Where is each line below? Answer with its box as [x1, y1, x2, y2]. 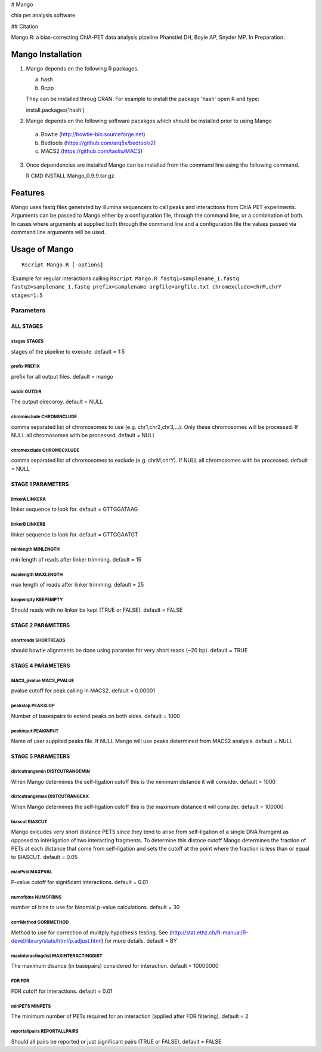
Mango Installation [11, 49, 82, 59]
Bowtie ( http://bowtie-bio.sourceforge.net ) [41, 131, 145, 138]
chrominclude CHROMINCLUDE [11, 414, 78, 420]
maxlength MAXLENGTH [11, 571, 63, 578]
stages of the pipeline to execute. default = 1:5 [11, 348, 125, 355]
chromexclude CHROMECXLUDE [11, 447, 80, 453]
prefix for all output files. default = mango [11, 373, 113, 380]
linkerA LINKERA [11, 496, 46, 502]
